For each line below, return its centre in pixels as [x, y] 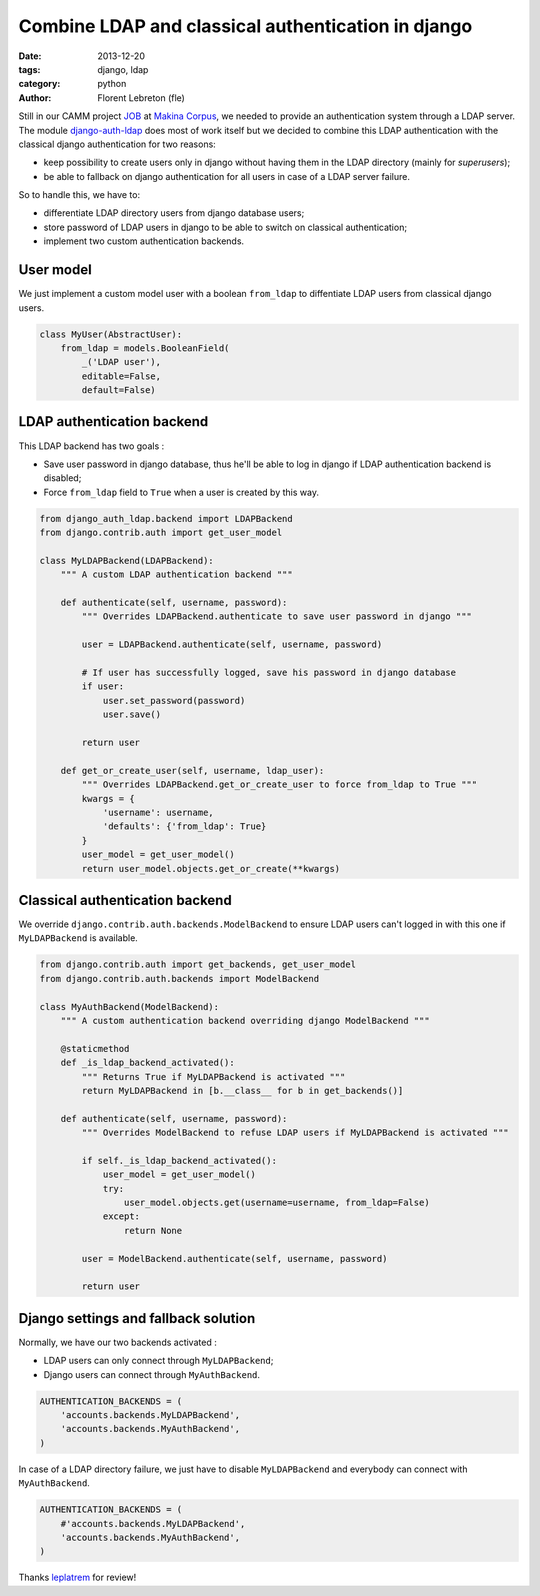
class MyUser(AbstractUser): [111, 334]
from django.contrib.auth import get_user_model [161, 533]
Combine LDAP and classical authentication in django [245, 26]
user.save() [132, 714]
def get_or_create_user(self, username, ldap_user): [192, 770]
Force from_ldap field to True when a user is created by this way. [181, 492]
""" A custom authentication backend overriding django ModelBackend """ [245, 1020]
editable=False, [121, 376]
